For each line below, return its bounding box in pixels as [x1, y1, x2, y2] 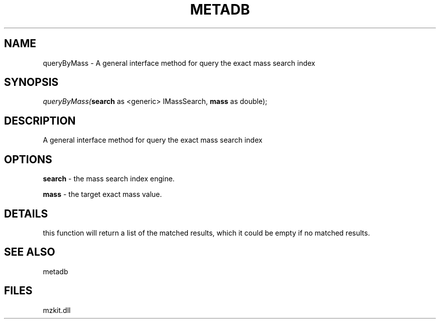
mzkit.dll [43, 305, 71, 314]
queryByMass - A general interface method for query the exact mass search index [43, 58, 315, 67]
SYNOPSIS [4, 76, 59, 89]
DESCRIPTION [4, 114, 76, 127]
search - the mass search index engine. [43, 174, 175, 183]
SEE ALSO [4, 246, 55, 259]
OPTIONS [4, 153, 52, 166]
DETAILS [4, 207, 48, 220]
